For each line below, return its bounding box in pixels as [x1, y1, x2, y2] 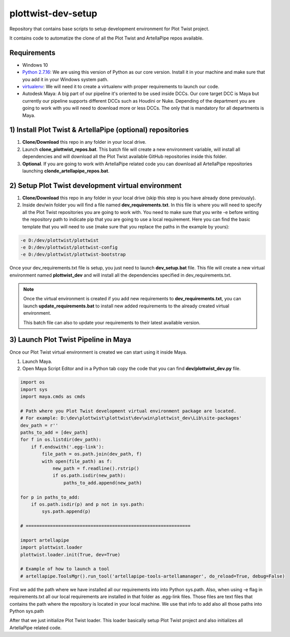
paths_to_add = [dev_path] [20, 430, 88, 436]
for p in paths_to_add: [20, 494, 80, 500]
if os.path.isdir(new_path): [52, 473, 126, 478]
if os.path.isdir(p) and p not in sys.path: [31, 501, 145, 507]
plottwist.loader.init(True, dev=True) [20, 552, 120, 557]
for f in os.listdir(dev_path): [20, 437, 102, 442]
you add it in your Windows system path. [22, 76, 109, 82]
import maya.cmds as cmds [20, 394, 86, 400]
